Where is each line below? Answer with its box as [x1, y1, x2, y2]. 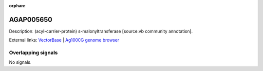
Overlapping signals [9, 49, 58, 56]
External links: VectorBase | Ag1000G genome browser [9, 37, 119, 43]
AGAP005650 [9, 15, 53, 24]
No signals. [9, 59, 32, 65]
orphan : [9, 3, 26, 8]
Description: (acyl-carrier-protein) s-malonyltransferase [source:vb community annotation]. [9, 28, 193, 34]
